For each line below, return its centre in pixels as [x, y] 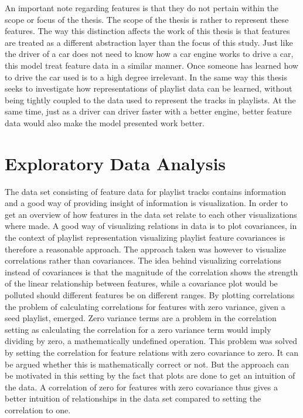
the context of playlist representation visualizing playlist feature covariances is [145, 237]
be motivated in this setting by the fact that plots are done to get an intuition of [150, 375]
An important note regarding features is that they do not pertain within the [142, 8]
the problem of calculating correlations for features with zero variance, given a [145, 306]
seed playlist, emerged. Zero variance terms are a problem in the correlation [141, 318]
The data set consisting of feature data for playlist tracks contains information [146, 191]
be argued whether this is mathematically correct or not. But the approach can [147, 364]
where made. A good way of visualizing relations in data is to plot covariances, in [151, 226]
